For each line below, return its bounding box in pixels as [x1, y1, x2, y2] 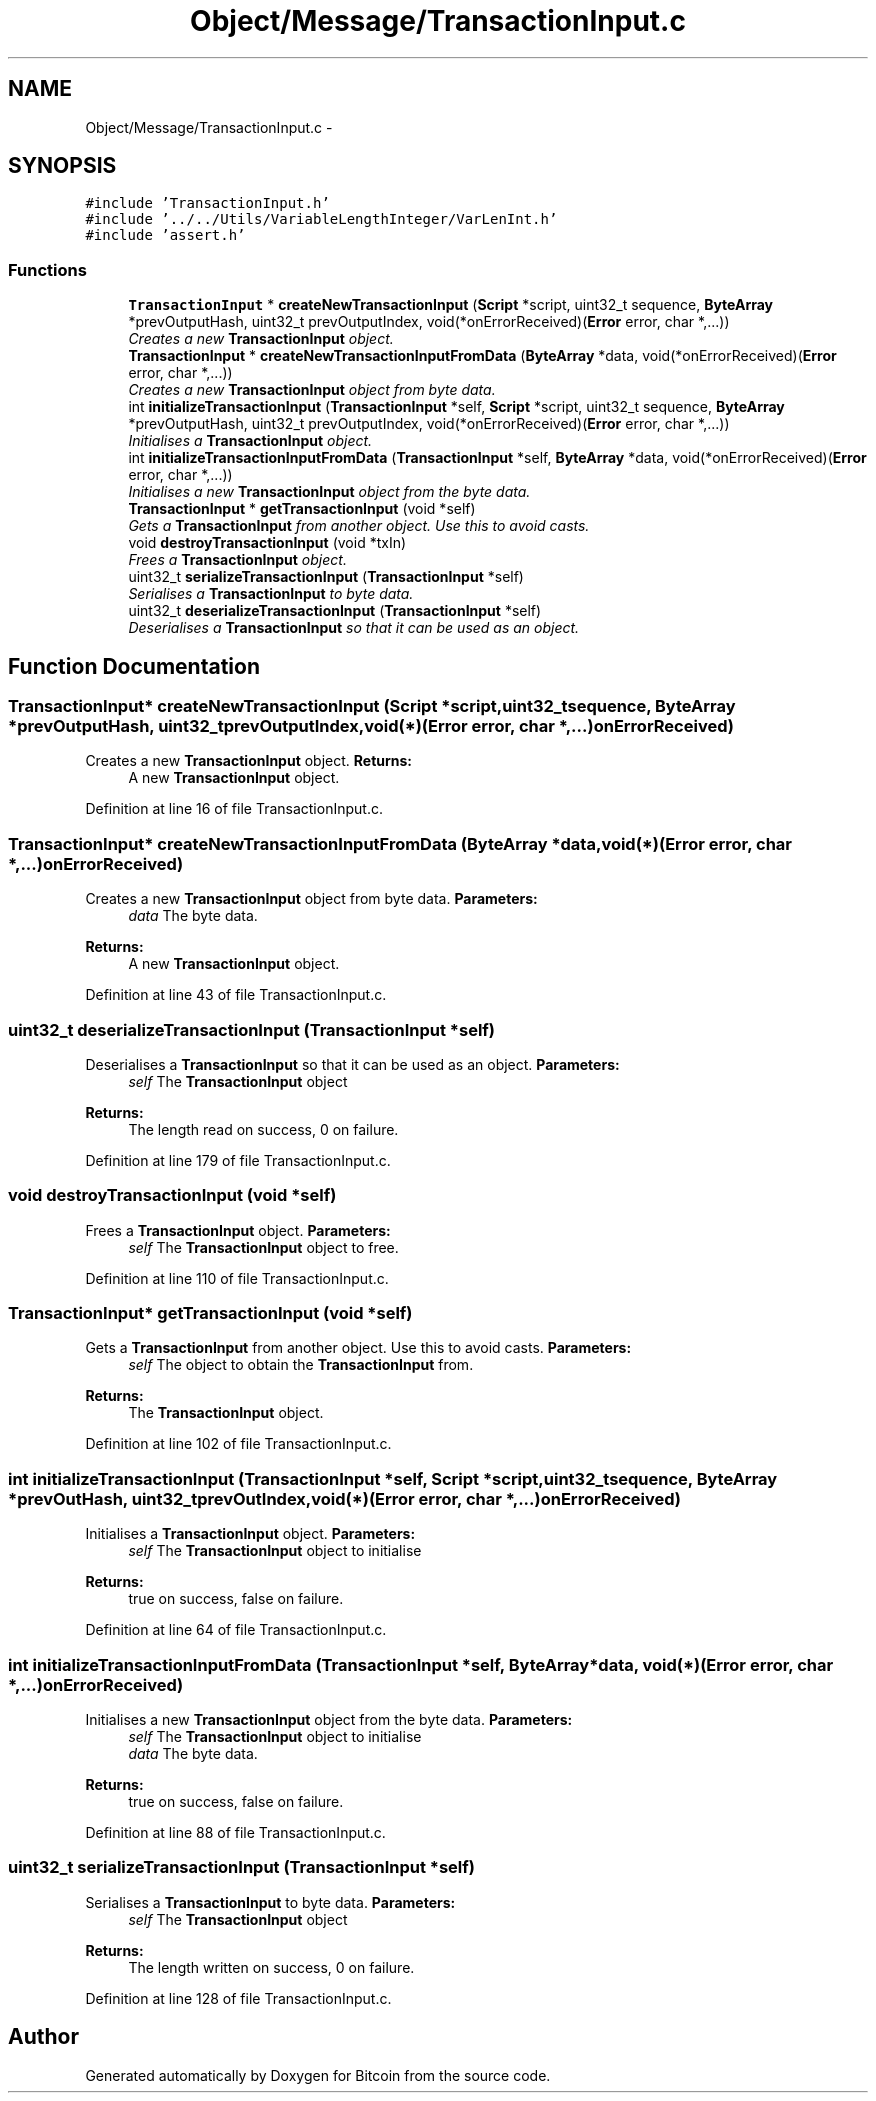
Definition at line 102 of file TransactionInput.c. [85, 1435, 392, 1453]
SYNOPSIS [8, 153, 117, 179]
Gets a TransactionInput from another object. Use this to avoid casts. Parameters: [85, 1339, 632, 1357]
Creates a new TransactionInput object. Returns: [85, 752, 413, 770]
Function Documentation [8, 653, 260, 679]
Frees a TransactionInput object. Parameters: [85, 1221, 391, 1239]
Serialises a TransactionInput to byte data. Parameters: [85, 1893, 456, 1911]
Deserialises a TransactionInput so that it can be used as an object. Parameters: [85, 1055, 620, 1073]
